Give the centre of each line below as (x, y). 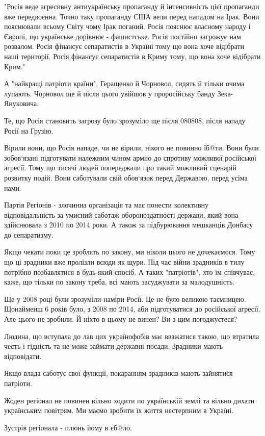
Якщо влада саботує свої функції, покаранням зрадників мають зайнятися (118, 373)
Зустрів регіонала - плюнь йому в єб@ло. (68, 427)
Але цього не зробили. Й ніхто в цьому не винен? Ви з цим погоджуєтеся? (121, 319)
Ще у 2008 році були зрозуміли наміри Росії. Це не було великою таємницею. (125, 299)
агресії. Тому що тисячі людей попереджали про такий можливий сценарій (120, 168)
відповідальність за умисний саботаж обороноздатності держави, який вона (121, 214)
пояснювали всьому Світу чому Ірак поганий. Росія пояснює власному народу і (127, 26)
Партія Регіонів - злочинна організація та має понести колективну (107, 205)
